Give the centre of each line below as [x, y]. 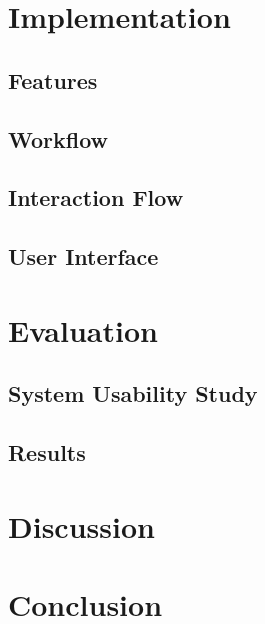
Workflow [58, 138]
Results [47, 452]
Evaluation [83, 329]
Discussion [81, 525]
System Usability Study [133, 393]
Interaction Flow [96, 197]
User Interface [83, 256]
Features [53, 79]
